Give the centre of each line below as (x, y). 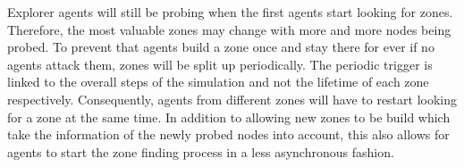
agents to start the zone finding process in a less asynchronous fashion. (201, 151)
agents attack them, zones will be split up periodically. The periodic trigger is (220, 64)
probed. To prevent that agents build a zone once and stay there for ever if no (221, 47)
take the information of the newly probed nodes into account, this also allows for (228, 134)
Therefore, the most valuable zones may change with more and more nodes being (229, 29)
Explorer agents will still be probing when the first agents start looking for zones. (230, 12)
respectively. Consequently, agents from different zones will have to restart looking (232, 99)
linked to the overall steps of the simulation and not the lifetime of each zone (218, 82)
